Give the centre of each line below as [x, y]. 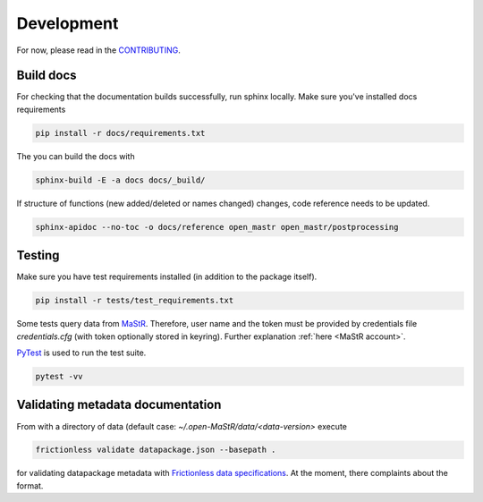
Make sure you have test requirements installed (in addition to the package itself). [167, 277]
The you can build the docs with [76, 156]
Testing [38, 255]
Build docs [47, 76]
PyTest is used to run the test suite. [81, 353]
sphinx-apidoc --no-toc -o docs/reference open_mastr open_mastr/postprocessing [217, 227]
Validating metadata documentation [119, 405]
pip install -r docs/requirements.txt [120, 133]
